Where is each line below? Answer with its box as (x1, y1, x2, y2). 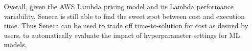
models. (4, 39, 27, 50)
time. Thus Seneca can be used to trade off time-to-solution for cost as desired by (4, 20, 249, 31)
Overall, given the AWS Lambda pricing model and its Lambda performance (4, 1, 234, 11)
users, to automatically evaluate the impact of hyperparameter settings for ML (4, 30, 240, 40)
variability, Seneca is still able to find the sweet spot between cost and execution (4, 11, 245, 21)
